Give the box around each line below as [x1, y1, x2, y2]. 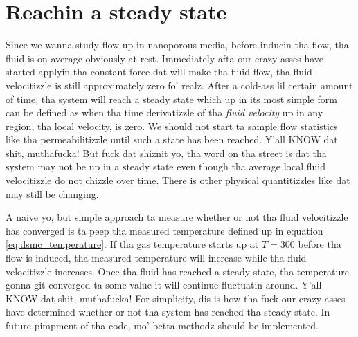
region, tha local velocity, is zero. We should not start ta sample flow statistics [6, 118, 338, 133]
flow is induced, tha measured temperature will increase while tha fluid [6, 251, 307, 265]
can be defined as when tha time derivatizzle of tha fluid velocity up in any [6, 105, 323, 120]
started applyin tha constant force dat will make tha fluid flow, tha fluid [6, 64, 312, 79]
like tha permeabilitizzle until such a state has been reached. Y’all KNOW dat [6, 132, 338, 147]
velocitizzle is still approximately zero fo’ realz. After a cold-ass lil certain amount [6, 78, 353, 92]
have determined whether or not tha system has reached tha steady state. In [6, 304, 330, 319]
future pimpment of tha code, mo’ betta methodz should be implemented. [6, 318, 319, 332]
